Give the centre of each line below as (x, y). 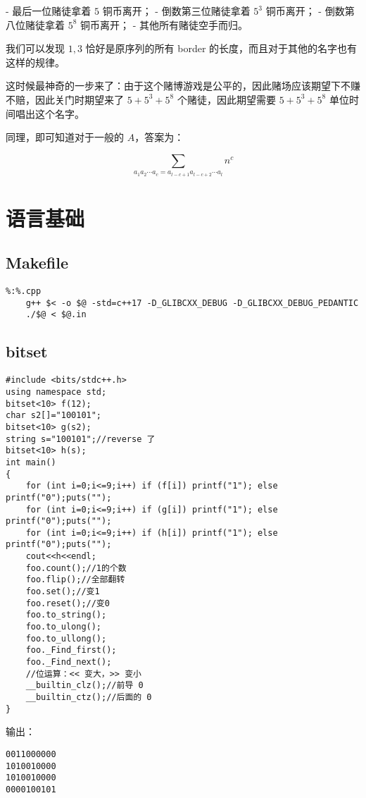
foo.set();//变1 (63, 592)
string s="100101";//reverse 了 (81, 439)
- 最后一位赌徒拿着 (49, 11)
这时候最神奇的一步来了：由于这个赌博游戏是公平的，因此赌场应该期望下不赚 (183, 86)
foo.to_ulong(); (64, 627)
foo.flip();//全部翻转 (75, 580)
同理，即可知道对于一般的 (65, 137)
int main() (31, 462)
